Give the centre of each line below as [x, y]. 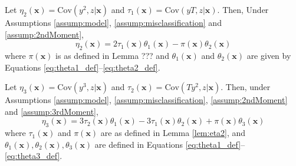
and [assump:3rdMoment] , [52, 111]
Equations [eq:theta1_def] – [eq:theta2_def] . [83, 67]
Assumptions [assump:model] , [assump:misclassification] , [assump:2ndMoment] [146, 100]
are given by [269, 55]
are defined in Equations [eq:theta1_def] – [170, 144]
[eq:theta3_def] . [34, 156]
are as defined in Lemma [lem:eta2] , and [173, 133]
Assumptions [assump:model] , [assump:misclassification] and [113, 22]
